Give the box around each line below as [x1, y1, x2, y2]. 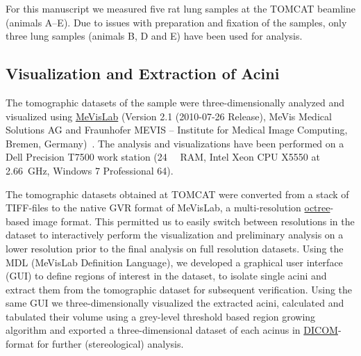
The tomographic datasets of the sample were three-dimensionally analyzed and [6, 95, 345, 109]
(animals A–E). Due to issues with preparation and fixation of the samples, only [6, 15, 347, 29]
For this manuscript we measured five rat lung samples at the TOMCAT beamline [6, 1, 355, 15]
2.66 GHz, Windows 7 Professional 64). [6, 163, 174, 177]
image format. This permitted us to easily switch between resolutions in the [32, 213, 355, 228]
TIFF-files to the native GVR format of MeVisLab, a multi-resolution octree [6, 200, 330, 215]
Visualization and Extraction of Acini [6, 63, 280, 84]
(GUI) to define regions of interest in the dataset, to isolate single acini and [6, 268, 327, 283]
